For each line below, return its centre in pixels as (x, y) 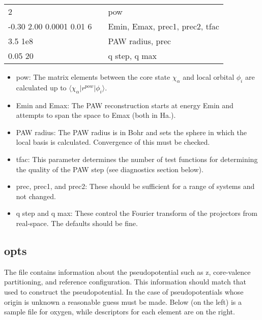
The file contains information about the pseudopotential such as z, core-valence (127, 271)
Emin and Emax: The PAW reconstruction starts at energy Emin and (125, 105)
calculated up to (41, 87)
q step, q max (133, 56)
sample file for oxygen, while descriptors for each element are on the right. (120, 312)
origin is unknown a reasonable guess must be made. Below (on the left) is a (123, 301)
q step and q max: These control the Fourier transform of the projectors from (137, 213)
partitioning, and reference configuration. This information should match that (125, 282)
